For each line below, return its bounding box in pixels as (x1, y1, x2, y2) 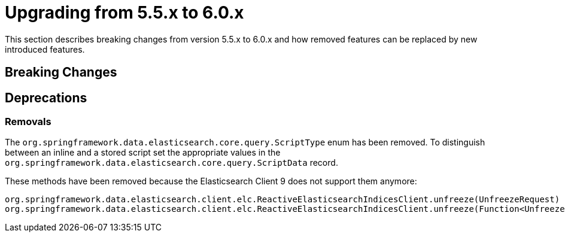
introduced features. (5, 44, 85, 54)
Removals (5, 116, 51, 128)
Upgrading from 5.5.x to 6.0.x (5, 2, 244, 23)
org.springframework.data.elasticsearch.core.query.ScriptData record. (5, 157, 338, 168)
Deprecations (5, 90, 87, 105)
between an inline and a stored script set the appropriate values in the (5, 147, 281, 158)
